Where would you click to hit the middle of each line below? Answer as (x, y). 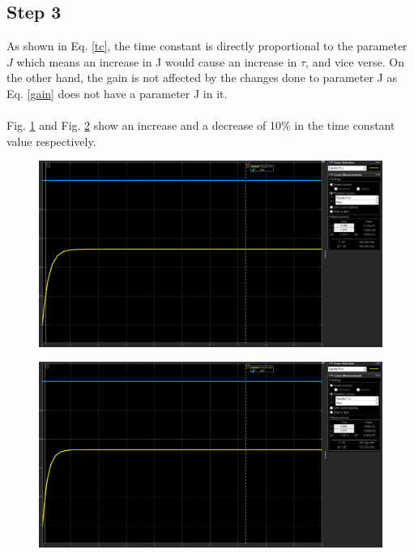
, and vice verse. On (355, 61)
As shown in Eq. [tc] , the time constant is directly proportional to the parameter (207, 46)
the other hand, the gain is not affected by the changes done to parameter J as (202, 77)
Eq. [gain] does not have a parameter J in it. (117, 93)
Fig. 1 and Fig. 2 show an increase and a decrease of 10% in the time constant (201, 125)
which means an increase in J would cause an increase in (157, 61)
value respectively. (51, 141)
